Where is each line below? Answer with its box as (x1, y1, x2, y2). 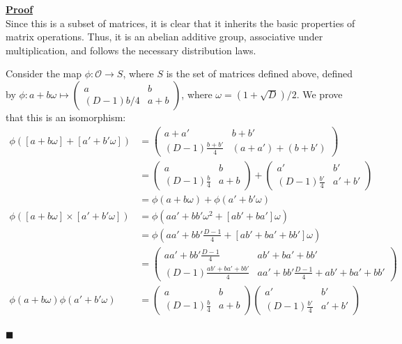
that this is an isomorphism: (6, 109, 126, 124)
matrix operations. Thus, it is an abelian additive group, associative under (6, 29, 323, 44)
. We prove (296, 86, 343, 101)
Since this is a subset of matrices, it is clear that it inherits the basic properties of (6, 15, 355, 30)
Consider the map (6, 66, 82, 81)
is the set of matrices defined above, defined (166, 66, 353, 81)
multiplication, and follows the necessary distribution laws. (6, 42, 256, 57)
